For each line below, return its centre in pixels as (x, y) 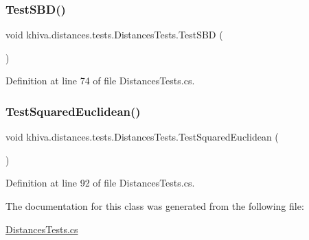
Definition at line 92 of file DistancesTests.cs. (100, 183)
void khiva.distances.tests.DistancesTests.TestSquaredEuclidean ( (142, 137)
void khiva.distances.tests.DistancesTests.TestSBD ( (114, 35)
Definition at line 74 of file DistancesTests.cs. (100, 81)
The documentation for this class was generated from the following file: (155, 206)
